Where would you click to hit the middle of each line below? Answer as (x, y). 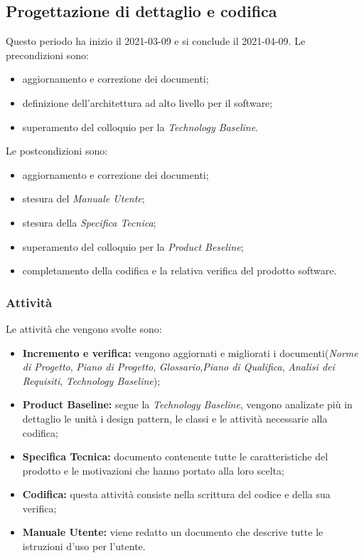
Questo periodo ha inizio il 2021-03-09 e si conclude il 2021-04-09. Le (156, 41)
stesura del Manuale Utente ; (84, 198)
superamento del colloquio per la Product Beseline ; (133, 246)
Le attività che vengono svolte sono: (84, 328)
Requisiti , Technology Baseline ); (91, 380)
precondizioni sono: (47, 55)
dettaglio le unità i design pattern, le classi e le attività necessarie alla (175, 418)
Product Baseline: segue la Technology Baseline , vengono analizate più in (187, 404)
